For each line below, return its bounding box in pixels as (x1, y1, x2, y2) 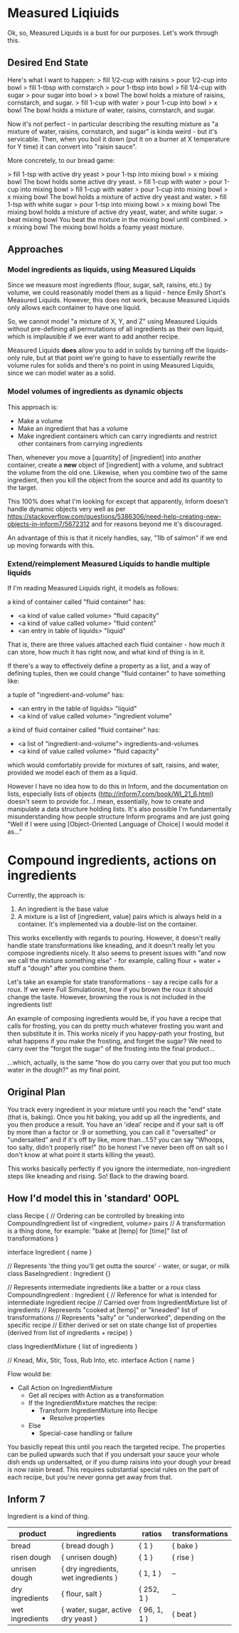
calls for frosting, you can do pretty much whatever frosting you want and (7, 1021, 224, 1030)
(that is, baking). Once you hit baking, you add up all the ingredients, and (7, 1112, 221, 1121)
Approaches (7, 243, 64, 255)
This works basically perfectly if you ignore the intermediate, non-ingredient (7, 1164, 230, 1173)
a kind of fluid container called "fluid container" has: (7, 725, 161, 734)
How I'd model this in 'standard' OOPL (7, 1193, 179, 1205)
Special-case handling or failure (38, 1428, 133, 1437)
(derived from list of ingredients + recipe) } (7, 1328, 133, 1336)
